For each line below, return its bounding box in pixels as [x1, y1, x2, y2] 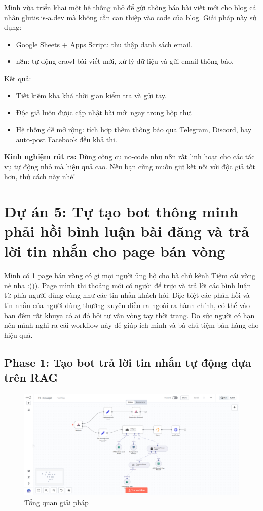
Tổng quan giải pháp [24, 497, 89, 507]
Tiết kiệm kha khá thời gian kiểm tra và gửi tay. [16, 90, 167, 100]
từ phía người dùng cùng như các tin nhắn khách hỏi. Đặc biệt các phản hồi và [4, 290, 250, 300]
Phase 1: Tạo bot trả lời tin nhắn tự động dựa [4, 354, 251, 370]
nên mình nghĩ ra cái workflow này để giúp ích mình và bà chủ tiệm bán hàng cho [4, 320, 259, 330]
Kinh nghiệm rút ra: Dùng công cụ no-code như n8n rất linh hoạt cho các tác [4, 151, 255, 161]
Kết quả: [4, 73, 31, 83]
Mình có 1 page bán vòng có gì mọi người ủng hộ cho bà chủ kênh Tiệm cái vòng [4, 270, 256, 281]
